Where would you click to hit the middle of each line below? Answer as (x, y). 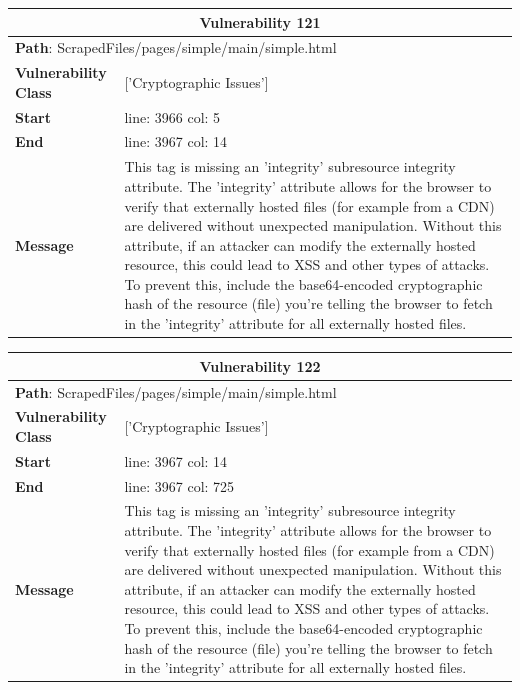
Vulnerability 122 (260, 365)
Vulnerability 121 (260, 21)
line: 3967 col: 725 (179, 485)
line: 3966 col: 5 (172, 116)
